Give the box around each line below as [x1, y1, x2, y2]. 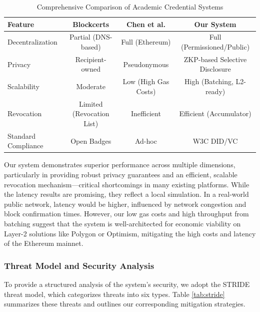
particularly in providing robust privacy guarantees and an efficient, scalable [4, 169, 237, 180]
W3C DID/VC [192, 135, 238, 146]
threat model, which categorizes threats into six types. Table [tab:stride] [4, 288, 225, 299]
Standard [7, 130, 36, 141]
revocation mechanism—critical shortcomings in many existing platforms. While [4, 179, 249, 189]
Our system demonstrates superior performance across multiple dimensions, [4, 159, 235, 170]
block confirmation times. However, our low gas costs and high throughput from [4, 208, 249, 219]
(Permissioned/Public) [181, 42, 250, 52]
